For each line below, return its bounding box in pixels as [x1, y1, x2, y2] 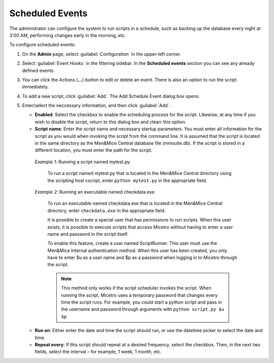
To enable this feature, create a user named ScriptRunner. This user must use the [47, 240, 218, 246]
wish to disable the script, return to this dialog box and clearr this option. [35, 119, 187, 125]
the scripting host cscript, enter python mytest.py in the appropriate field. [47, 177, 208, 184]
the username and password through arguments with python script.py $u [61, 306, 224, 312]
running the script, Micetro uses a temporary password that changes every [61, 292, 218, 298]
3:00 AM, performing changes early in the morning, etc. [9, 32, 126, 38]
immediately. [22, 84, 49, 90]
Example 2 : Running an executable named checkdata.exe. [35, 189, 156, 195]
